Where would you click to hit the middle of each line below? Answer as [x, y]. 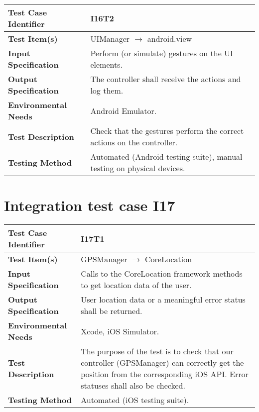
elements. [106, 64]
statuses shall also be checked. [133, 386]
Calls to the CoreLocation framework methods [162, 274]
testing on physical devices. [138, 168]
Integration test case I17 [90, 205]
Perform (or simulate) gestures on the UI [162, 53]
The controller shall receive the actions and [166, 79]
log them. [107, 90]
